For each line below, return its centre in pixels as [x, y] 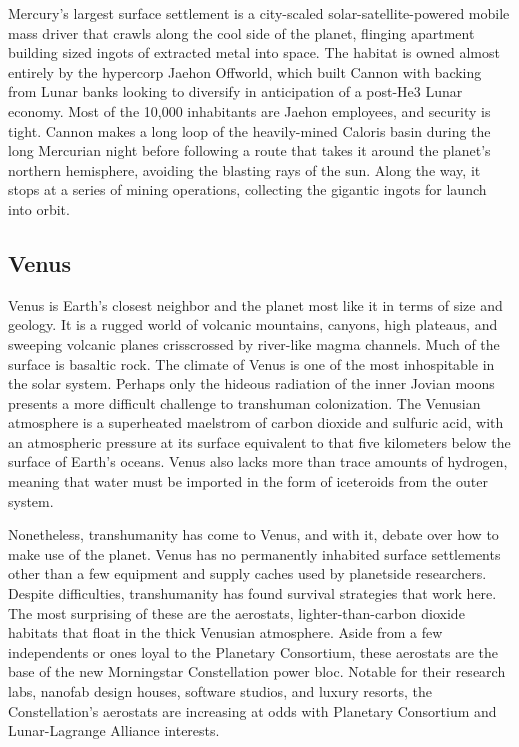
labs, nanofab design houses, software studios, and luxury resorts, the [220, 691]
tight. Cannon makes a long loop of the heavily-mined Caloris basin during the [249, 130]
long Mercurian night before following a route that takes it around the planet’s [249, 150]
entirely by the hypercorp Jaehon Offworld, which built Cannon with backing [245, 71]
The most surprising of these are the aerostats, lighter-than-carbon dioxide [236, 612]
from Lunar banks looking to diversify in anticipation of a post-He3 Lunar [235, 91]
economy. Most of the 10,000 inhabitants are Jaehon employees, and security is [249, 110]
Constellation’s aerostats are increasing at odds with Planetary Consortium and [252, 710]
